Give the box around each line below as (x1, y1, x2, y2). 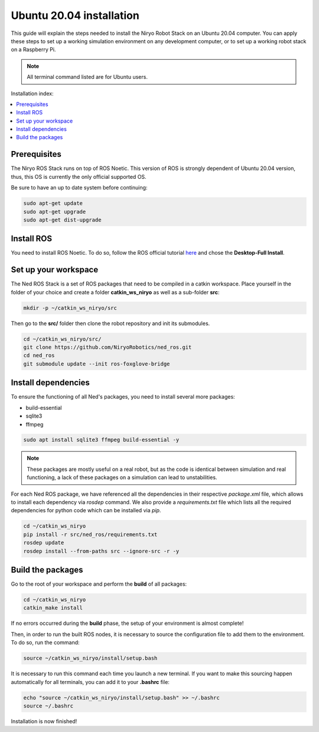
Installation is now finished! (11, 717, 77, 725)
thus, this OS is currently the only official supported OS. (11, 173, 147, 180)
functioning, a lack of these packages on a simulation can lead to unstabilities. (27, 474, 217, 481)
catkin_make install (23, 605, 83, 611)
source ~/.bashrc (23, 702, 74, 709)
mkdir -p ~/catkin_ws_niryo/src (23, 304, 118, 311)
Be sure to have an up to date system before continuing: (11, 184, 148, 191)
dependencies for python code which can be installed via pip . (11, 507, 161, 514)
